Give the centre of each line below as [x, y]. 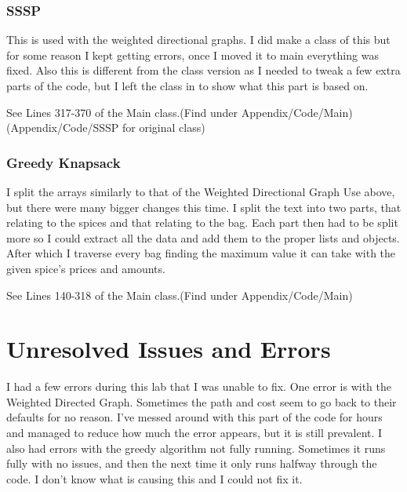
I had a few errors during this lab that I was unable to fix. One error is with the [199, 386]
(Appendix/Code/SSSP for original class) [106, 128]
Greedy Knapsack [64, 162]
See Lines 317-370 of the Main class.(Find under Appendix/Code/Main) [180, 112]
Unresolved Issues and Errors [169, 349]
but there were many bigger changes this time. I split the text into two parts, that [204, 207]
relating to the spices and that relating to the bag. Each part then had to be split [202, 222]
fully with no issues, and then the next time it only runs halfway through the [192, 463]
